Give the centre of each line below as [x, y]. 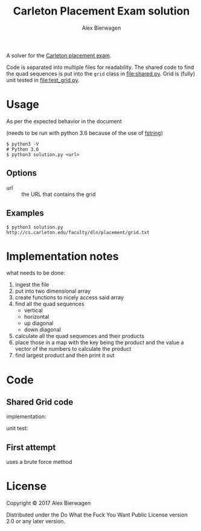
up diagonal [39, 323]
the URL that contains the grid [59, 194]
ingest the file [32, 285]
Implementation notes [62, 256]
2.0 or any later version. [36, 521]
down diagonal [43, 330]
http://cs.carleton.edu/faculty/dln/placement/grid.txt [78, 232]
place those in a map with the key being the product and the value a [99, 342]
